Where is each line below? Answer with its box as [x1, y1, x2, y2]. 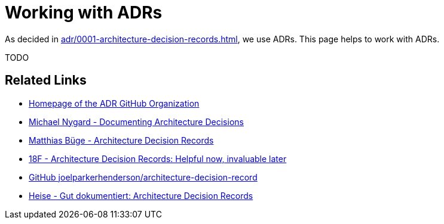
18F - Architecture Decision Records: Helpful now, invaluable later [29, 153, 287, 164]
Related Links [5, 73, 87, 88]
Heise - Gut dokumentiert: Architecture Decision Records [29, 190, 253, 201]
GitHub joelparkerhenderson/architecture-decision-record [29, 172, 258, 182]
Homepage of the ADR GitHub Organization [29, 98, 200, 108]
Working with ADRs [5, 2, 163, 23]
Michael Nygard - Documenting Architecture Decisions [29, 116, 244, 127]
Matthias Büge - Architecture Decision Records [29, 135, 214, 145]
